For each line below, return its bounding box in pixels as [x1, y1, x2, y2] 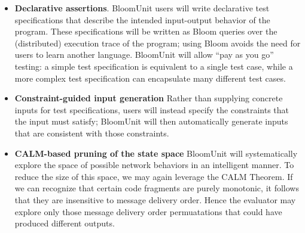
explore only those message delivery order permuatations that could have [14, 205, 282, 218]
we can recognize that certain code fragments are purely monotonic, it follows [14, 182, 299, 194]
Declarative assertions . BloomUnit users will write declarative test [14, 2, 270, 14]
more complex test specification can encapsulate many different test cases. [14, 72, 286, 84]
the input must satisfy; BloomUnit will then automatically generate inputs [14, 115, 288, 128]
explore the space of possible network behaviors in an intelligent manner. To [14, 159, 294, 171]
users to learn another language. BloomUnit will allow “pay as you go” [14, 48, 274, 61]
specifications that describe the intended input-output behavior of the [14, 13, 270, 26]
